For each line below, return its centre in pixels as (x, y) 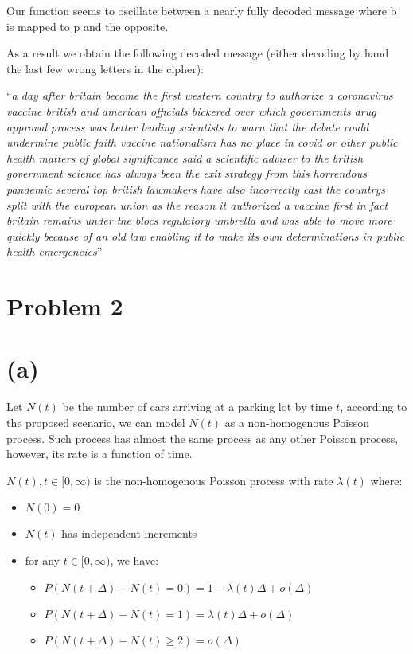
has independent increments (129, 533)
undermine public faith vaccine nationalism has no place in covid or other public (202, 142)
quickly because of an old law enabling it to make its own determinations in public (206, 235)
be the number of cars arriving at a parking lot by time (197, 407)
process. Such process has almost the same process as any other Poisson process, (203, 438)
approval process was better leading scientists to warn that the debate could (188, 126)
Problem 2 (65, 306)
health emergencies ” (55, 251)
